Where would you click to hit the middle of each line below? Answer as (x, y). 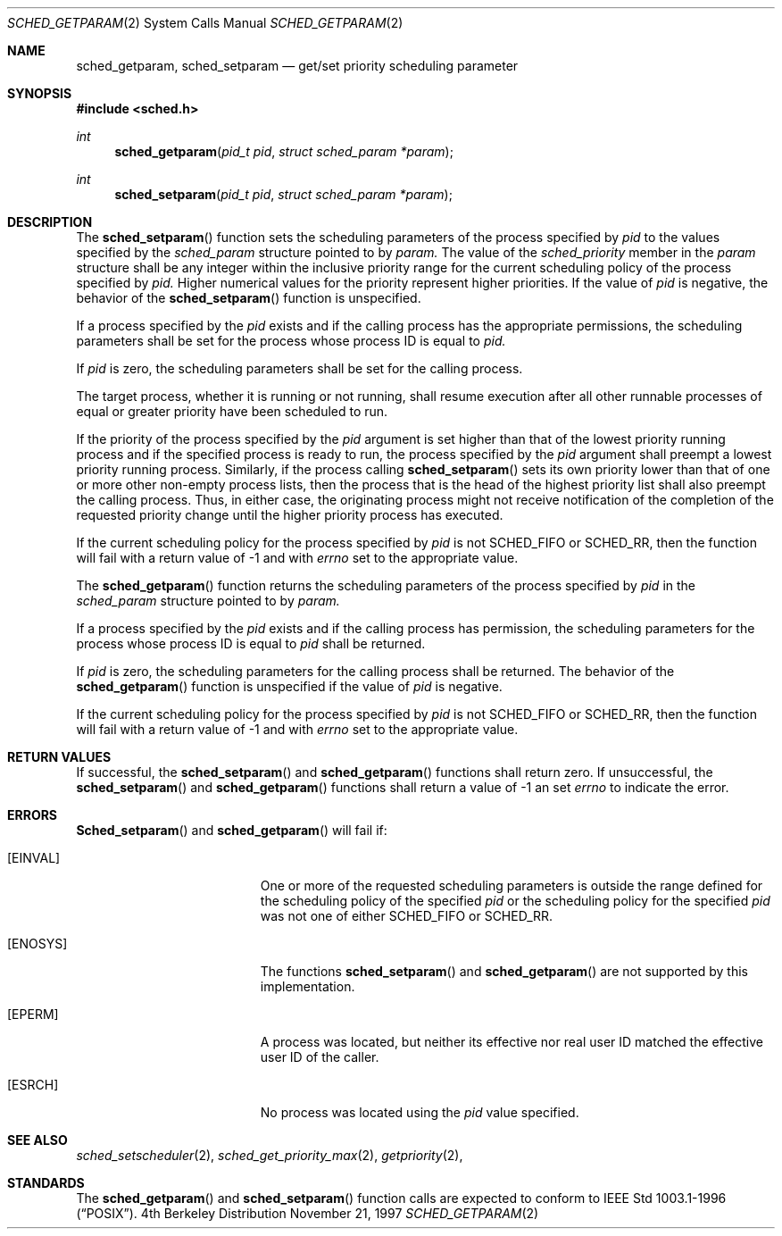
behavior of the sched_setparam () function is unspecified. (249, 298)
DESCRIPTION (50, 222)
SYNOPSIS (40, 93)
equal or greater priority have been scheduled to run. (232, 411)
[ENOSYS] (37, 944)
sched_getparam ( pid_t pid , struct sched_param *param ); (284, 151)
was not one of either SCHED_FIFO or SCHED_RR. (407, 916)
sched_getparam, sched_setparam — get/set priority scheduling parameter (297, 66)
